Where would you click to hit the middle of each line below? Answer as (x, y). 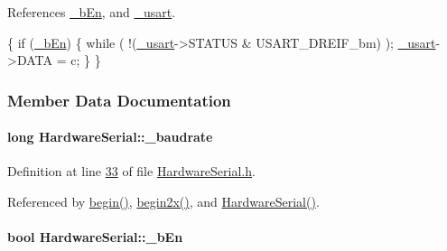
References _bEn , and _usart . (92, 12)
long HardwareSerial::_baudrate (110, 137)
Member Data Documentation (119, 100)
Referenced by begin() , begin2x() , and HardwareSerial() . (163, 202)
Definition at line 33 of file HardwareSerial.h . (131, 171)
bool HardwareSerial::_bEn (95, 237)
